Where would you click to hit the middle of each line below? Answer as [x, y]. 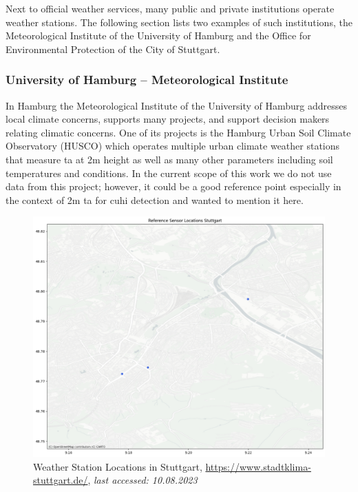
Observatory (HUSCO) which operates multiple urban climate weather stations [173, 146]
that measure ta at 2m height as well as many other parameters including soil [169, 159]
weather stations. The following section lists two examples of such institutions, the [179, 22]
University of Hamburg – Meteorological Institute [147, 80]
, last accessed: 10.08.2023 [143, 480]
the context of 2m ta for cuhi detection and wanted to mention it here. [155, 199]
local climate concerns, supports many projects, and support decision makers [168, 119]
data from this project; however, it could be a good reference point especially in [173, 186]
